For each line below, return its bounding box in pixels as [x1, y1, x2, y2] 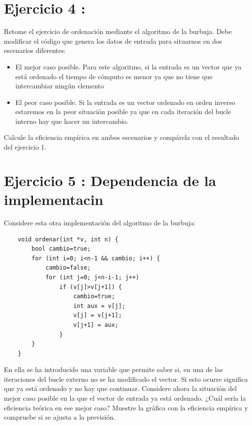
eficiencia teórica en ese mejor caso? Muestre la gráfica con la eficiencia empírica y [4, 402, 248, 412]
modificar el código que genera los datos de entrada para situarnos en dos [4, 35, 222, 46]
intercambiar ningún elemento [15, 81, 104, 91]
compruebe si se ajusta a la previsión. [4, 412, 115, 422]
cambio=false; [45, 264, 91, 272]
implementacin [4, 189, 104, 209]
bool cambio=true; [31, 245, 91, 253]
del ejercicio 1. [4, 142, 47, 152]
